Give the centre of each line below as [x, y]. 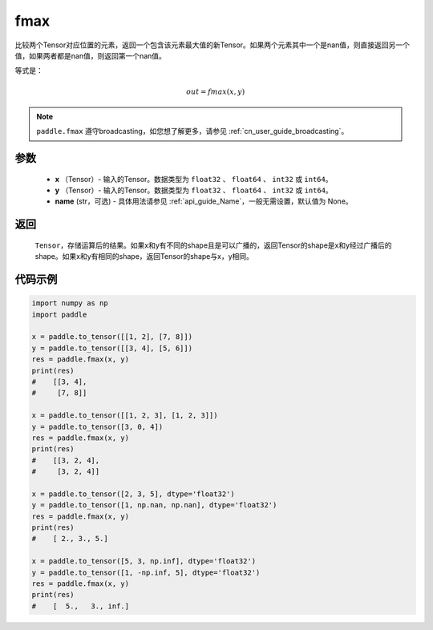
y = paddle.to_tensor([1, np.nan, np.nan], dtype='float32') [154, 505]
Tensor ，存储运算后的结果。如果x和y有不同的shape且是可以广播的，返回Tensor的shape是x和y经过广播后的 [213, 245]
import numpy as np [70, 303]
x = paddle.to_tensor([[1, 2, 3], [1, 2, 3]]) [125, 416]
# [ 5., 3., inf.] [81, 606]
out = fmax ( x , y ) [215, 91]
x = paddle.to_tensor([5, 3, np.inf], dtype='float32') [144, 561]
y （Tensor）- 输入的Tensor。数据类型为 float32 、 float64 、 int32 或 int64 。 [194, 190]
